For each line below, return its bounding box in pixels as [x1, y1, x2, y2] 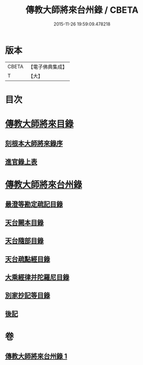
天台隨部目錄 [5, 237, 44, 245]
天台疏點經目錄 [5, 255, 50, 263]
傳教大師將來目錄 [5, 118, 74, 130]
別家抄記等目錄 [5, 291, 50, 300]
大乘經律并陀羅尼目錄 [5, 273, 69, 281]
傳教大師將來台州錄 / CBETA [25, 4, 139, 16]
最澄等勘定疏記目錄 [5, 200, 63, 209]
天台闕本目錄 [5, 218, 44, 226]
